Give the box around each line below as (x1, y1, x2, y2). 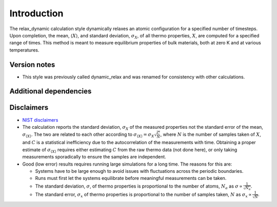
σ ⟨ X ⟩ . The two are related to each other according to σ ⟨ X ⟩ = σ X (22, 131, 154, 139)
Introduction (9, 8, 64, 19)
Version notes (9, 60, 55, 69)
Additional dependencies (9, 87, 92, 96)
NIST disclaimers (22, 117, 58, 123)
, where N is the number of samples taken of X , (160, 131, 261, 137)
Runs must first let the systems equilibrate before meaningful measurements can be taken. (35, 175, 227, 181)
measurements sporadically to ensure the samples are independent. (22, 154, 166, 160)
